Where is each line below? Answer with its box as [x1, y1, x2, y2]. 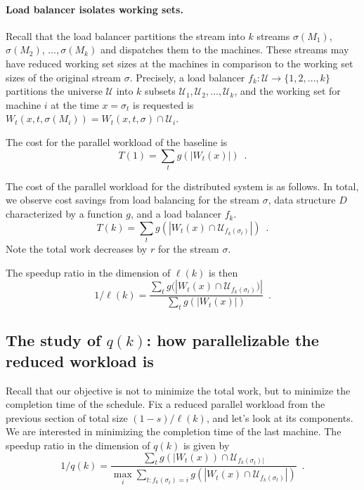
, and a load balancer [130, 206, 222, 221]
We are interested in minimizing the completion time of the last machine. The [6, 424, 342, 439]
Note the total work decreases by [6, 241, 148, 256]
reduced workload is [6, 350, 154, 371]
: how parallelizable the [146, 329, 319, 351]
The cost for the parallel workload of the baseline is [6, 134, 228, 149]
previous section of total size [6, 410, 128, 425]
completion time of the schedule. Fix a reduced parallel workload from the [6, 397, 325, 411]
